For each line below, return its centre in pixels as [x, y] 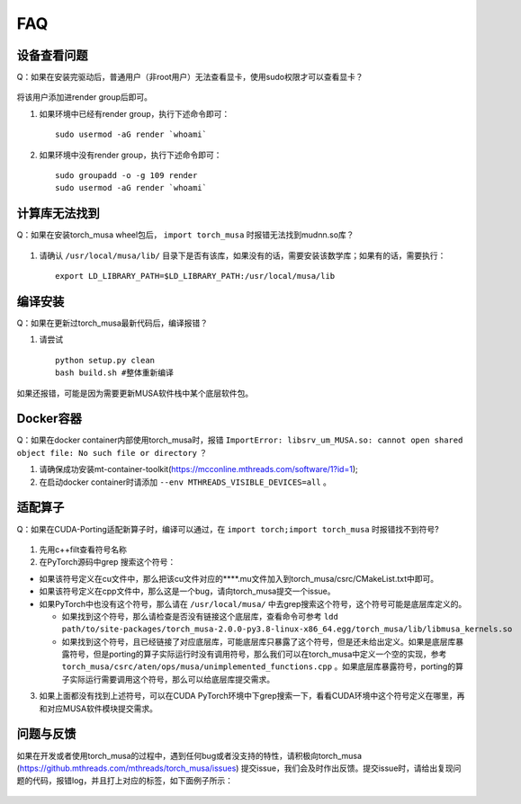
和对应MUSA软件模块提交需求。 [98, 708]
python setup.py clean [105, 360]
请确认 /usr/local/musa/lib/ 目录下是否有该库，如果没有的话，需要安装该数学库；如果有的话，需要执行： [243, 255]
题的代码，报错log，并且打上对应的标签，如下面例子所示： [125, 781]
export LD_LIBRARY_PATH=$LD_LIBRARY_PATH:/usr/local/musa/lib [195, 276]
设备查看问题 [52, 55]
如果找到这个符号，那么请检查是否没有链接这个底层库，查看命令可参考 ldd [200, 616]
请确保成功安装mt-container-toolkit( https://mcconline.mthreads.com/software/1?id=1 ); [199, 469]
